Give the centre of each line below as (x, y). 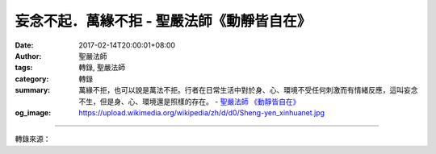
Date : (24, 45)
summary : (33, 90)
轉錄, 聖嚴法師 (102, 68)
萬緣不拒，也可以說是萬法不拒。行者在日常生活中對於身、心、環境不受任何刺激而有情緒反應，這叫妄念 (248, 90)
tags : (24, 68)
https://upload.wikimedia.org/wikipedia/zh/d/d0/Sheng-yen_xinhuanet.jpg (202, 112)
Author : (28, 56)
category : (32, 79)
